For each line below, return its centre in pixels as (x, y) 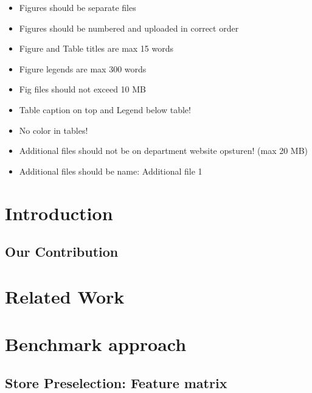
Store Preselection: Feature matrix (116, 382)
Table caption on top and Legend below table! (105, 109)
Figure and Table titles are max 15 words (96, 48)
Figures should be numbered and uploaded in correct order (129, 28)
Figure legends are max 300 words (83, 68)
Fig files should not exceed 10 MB (82, 89)
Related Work (65, 296)
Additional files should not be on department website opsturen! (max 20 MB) (164, 151)
